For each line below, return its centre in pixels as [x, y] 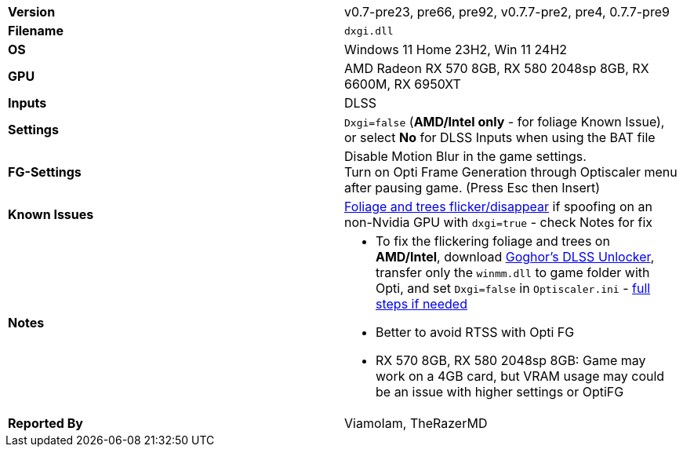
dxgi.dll [369, 31]
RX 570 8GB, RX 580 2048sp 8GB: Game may [511, 360]
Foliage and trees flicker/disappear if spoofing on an [498, 206]
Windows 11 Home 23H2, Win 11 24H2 [456, 49]
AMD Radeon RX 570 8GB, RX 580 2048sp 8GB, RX [497, 68]
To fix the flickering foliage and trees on [493, 241]
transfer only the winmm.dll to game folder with [513, 272]
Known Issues [51, 214]
